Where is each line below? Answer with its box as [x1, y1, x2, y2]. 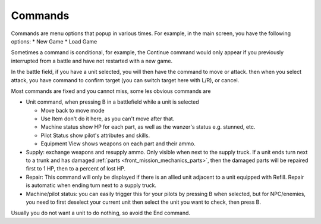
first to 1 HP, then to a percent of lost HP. [26, 165, 126, 172]
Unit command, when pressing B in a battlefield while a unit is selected [26, 98, 199, 105]
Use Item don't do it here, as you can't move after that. [40, 115, 175, 122]
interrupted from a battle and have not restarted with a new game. [11, 57, 172, 64]
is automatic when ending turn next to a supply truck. [26, 182, 157, 189]
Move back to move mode [40, 107, 105, 114]
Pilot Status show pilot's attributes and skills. [40, 132, 150, 139]
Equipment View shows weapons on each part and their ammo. [40, 140, 196, 147]
